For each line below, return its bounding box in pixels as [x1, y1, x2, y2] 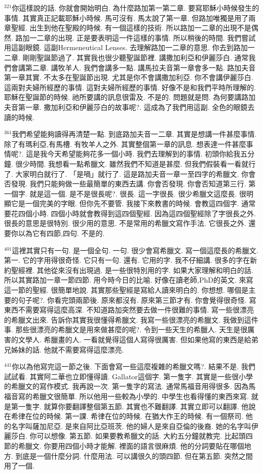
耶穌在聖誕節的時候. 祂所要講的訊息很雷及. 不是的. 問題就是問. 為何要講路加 [4, 92, 256, 102]
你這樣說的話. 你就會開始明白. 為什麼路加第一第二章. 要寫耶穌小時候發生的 [12, 3, 259, 13]
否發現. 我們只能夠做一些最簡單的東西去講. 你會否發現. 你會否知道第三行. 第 [4, 178, 256, 189]
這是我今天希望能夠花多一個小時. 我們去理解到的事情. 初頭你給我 [26, 148, 241, 159]
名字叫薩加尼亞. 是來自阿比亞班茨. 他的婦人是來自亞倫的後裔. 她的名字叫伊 [11, 420, 258, 431]
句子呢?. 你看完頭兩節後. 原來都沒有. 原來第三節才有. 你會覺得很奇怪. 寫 [18, 294, 256, 305]
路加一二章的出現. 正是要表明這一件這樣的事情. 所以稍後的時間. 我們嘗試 [15, 32, 256, 43]
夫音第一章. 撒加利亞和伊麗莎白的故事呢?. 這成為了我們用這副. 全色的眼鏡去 [4, 101, 255, 112]
